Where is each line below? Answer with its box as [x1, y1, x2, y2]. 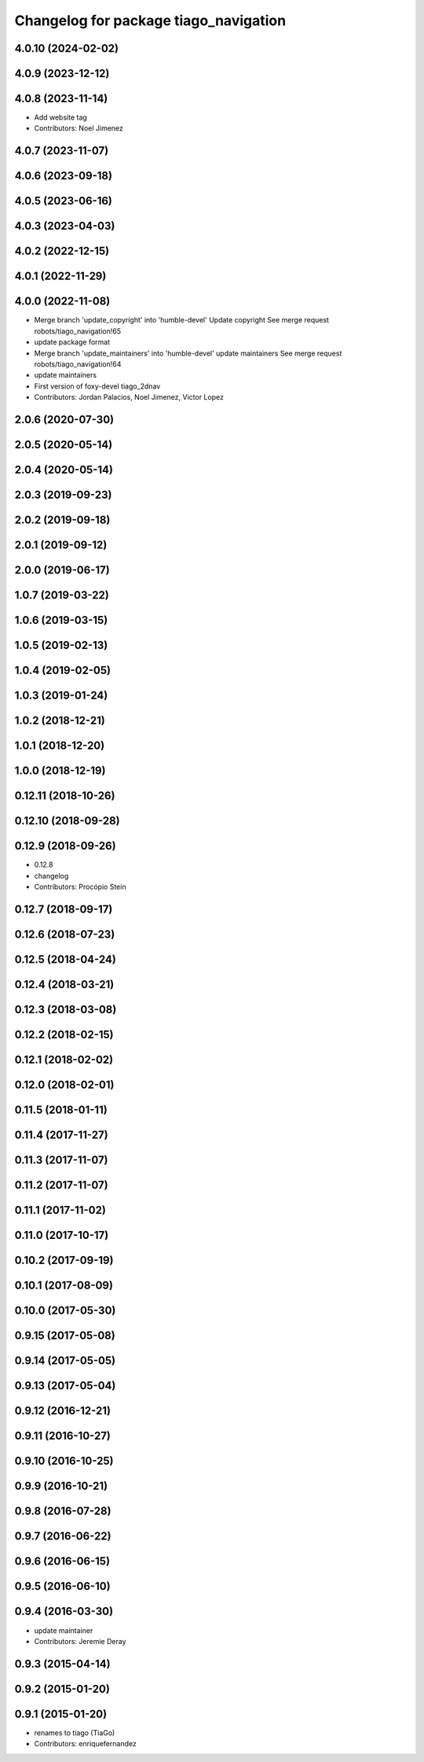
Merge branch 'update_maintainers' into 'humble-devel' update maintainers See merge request [34, 348, 342, 358]
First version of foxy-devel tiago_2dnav [34, 382, 161, 391]
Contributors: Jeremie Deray [34, 1636, 126, 1646]
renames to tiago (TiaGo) [34, 1727, 115, 1738]
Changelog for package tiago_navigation [14, 12, 287, 29]
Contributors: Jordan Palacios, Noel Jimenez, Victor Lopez [34, 393, 224, 402]
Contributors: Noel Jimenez [34, 123, 123, 133]
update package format [34, 337, 110, 347]
